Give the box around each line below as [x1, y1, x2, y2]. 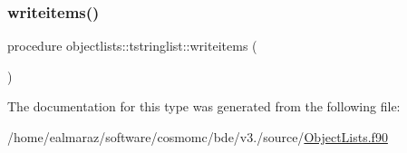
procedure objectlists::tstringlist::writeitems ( [7, 36, 257, 55]
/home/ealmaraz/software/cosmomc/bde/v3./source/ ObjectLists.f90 [7, 128, 388, 146]
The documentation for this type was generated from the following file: [7, 97, 401, 116]
